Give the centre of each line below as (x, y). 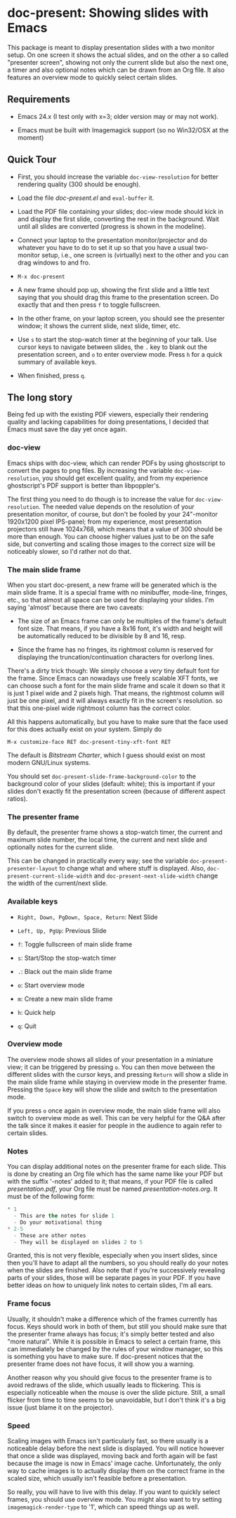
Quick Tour (32, 160)
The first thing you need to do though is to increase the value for (101, 499)
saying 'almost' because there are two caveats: (76, 607)
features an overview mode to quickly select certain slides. (92, 77)
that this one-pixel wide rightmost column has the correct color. (99, 708)
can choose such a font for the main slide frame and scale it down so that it (116, 685)
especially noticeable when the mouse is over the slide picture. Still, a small (116, 1392)
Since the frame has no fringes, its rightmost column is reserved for (115, 650)
